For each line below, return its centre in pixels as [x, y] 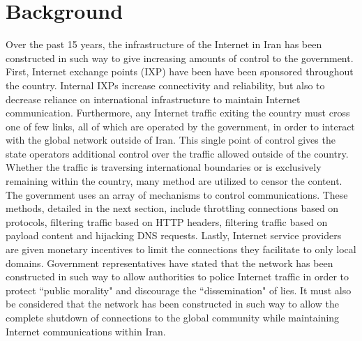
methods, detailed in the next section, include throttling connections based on [172, 208]
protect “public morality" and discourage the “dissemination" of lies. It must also [179, 290]
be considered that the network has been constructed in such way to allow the [172, 304]
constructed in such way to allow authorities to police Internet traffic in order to [178, 276]
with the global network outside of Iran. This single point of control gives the [171, 140]
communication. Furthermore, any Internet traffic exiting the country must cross [178, 113]
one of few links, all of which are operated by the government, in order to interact [180, 126]
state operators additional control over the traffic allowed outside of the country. [177, 153]
